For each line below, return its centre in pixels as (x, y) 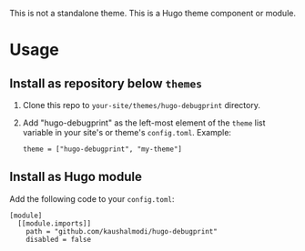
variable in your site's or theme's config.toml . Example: (127, 132)
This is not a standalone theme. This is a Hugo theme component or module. (152, 13)
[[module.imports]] (55, 223)
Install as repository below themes (106, 83)
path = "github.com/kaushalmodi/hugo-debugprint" (122, 231)
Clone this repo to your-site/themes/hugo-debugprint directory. (142, 105)
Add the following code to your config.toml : (92, 198)
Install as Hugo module (76, 177)
